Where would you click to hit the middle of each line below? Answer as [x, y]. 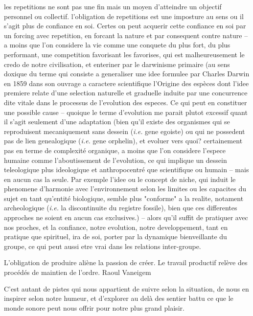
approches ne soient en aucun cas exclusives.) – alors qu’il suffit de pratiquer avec [126, 217]
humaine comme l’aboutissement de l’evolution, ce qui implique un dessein [115, 160]
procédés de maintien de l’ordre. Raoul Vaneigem [78, 272]
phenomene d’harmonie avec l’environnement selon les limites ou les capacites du [125, 189]
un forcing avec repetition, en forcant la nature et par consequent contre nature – [126, 35]
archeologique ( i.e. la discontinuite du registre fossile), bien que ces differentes [121, 208]
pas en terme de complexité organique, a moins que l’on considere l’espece [115, 150]
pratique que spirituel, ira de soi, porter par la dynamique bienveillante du [115, 237]
